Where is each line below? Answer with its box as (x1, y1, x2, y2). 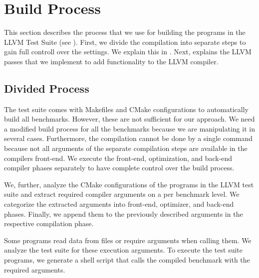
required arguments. (4, 264, 65, 275)
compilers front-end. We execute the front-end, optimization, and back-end (4, 152, 233, 163)
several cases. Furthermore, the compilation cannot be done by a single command (4, 133, 253, 143)
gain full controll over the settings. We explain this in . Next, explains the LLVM (4, 46, 252, 57)
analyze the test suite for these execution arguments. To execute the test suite (4, 245, 243, 255)
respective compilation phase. (4, 218, 94, 229)
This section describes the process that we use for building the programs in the (4, 27, 246, 37)
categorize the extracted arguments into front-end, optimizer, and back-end (4, 199, 234, 209)
